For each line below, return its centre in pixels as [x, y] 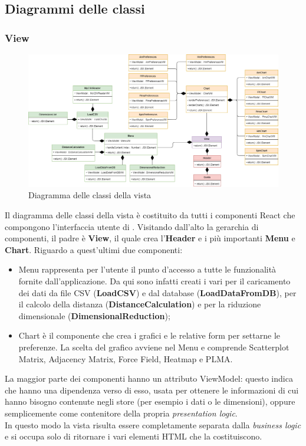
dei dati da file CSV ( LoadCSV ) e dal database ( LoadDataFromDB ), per [157, 292]
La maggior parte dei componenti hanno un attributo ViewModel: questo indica [149, 378]
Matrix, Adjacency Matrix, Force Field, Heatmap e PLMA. [126, 358]
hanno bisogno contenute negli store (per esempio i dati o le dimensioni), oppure [150, 401]
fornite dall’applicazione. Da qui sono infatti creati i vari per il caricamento [154, 281]
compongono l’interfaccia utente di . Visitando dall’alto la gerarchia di [132, 226]
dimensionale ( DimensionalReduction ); [94, 315]
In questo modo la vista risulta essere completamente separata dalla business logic [153, 424]
